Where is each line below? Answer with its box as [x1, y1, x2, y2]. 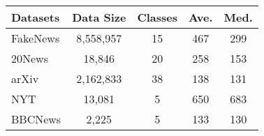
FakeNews [11, 30, 60, 46]
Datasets [11, 9, 60, 25]
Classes [137, 9, 177, 25]
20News [11, 50, 48, 66]
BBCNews [11, 111, 61, 127]
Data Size [72, 9, 126, 25]
